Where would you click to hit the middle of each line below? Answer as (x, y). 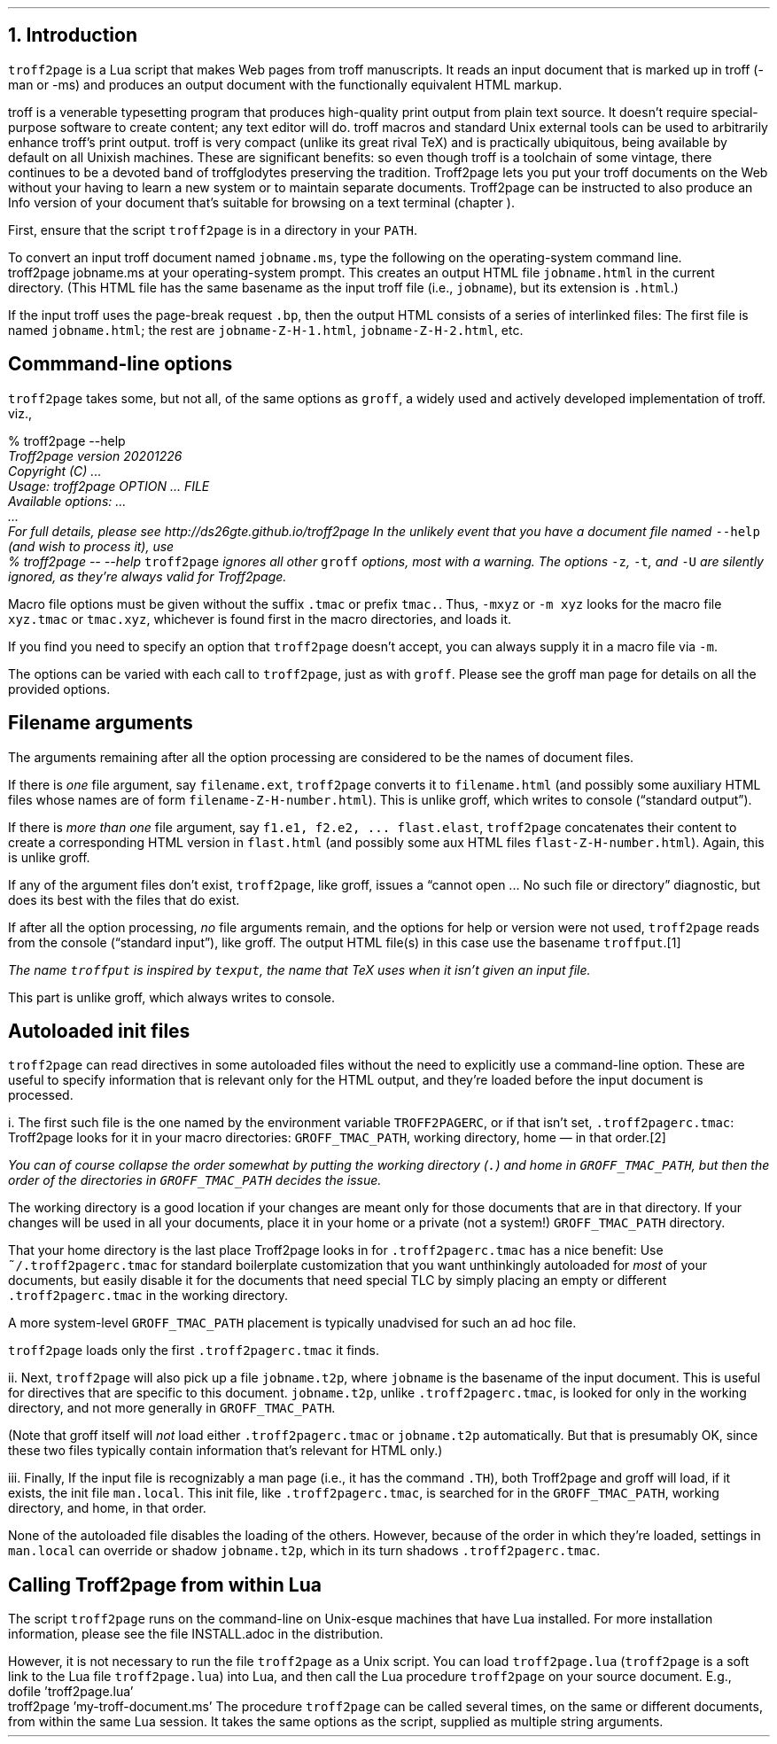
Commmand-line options (120, 364)
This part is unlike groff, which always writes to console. (172, 997)
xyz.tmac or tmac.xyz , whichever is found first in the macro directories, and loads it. (260, 619)
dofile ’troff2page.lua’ (71, 1692)
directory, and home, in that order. (107, 1508)
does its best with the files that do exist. (124, 899)
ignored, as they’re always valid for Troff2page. (148, 576)
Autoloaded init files (99, 1031)
